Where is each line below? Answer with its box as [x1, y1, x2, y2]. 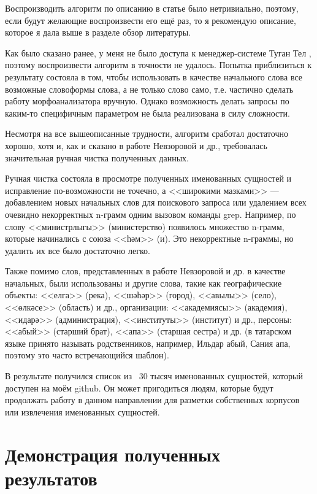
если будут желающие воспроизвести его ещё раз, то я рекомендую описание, [5, 14, 296, 26]
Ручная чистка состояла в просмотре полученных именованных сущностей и [5, 172, 292, 185]
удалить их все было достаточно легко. [5, 244, 150, 257]
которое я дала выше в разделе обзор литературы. [5, 26, 191, 39]
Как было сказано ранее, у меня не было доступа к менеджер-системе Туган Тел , [5, 46, 311, 59]
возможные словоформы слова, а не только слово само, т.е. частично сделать [5, 82, 294, 95]
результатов [5, 465, 97, 490]
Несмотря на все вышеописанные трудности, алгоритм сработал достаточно [5, 127, 288, 140]
